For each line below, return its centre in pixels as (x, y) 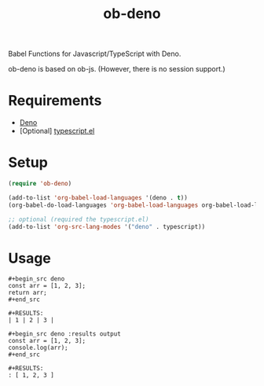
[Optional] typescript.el (57, 131)
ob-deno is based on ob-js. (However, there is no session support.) (117, 69)
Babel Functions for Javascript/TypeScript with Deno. (95, 54)
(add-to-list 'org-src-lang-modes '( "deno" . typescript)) (107, 226)
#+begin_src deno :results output (65, 334)
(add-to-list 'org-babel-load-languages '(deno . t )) (98, 197)
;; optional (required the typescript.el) (79, 219)
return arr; (27, 293)
